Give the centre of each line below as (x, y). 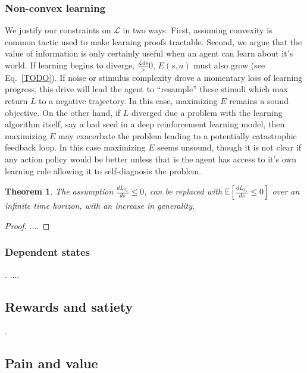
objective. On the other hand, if (63, 112)
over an (286, 191)
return (16, 101)
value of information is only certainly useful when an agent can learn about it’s (149, 53)
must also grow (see (229, 65)
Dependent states (47, 252)
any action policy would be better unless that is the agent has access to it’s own (151, 159)
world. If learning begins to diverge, (70, 65)
